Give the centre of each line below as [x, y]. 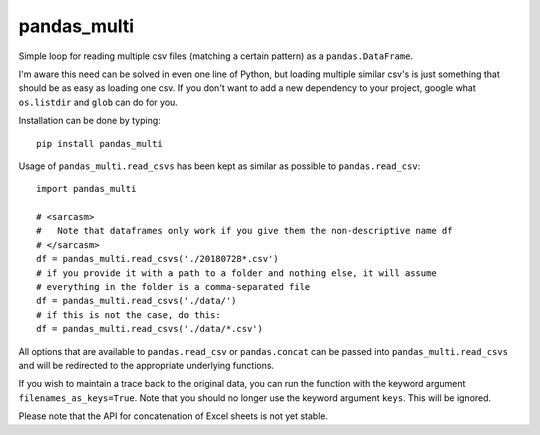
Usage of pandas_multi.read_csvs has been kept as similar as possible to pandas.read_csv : [219, 166]
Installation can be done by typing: [90, 121]
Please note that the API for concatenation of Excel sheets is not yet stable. [173, 416]
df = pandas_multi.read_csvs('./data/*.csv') [150, 329]
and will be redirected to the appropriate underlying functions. [146, 365]
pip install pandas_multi [100, 143]
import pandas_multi [86, 189]
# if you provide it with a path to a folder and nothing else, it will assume [236, 273]
